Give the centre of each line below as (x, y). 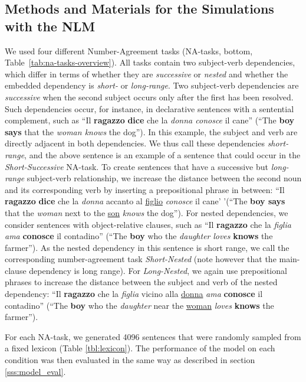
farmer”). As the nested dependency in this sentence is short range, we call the (147, 247)
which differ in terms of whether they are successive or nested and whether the (147, 74)
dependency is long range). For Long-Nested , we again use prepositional (158, 270)
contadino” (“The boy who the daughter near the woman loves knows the (139, 305)
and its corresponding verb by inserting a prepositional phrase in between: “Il (145, 189)
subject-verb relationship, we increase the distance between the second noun (164, 178)
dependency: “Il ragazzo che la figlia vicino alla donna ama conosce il (134, 294)
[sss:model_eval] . (35, 371)
